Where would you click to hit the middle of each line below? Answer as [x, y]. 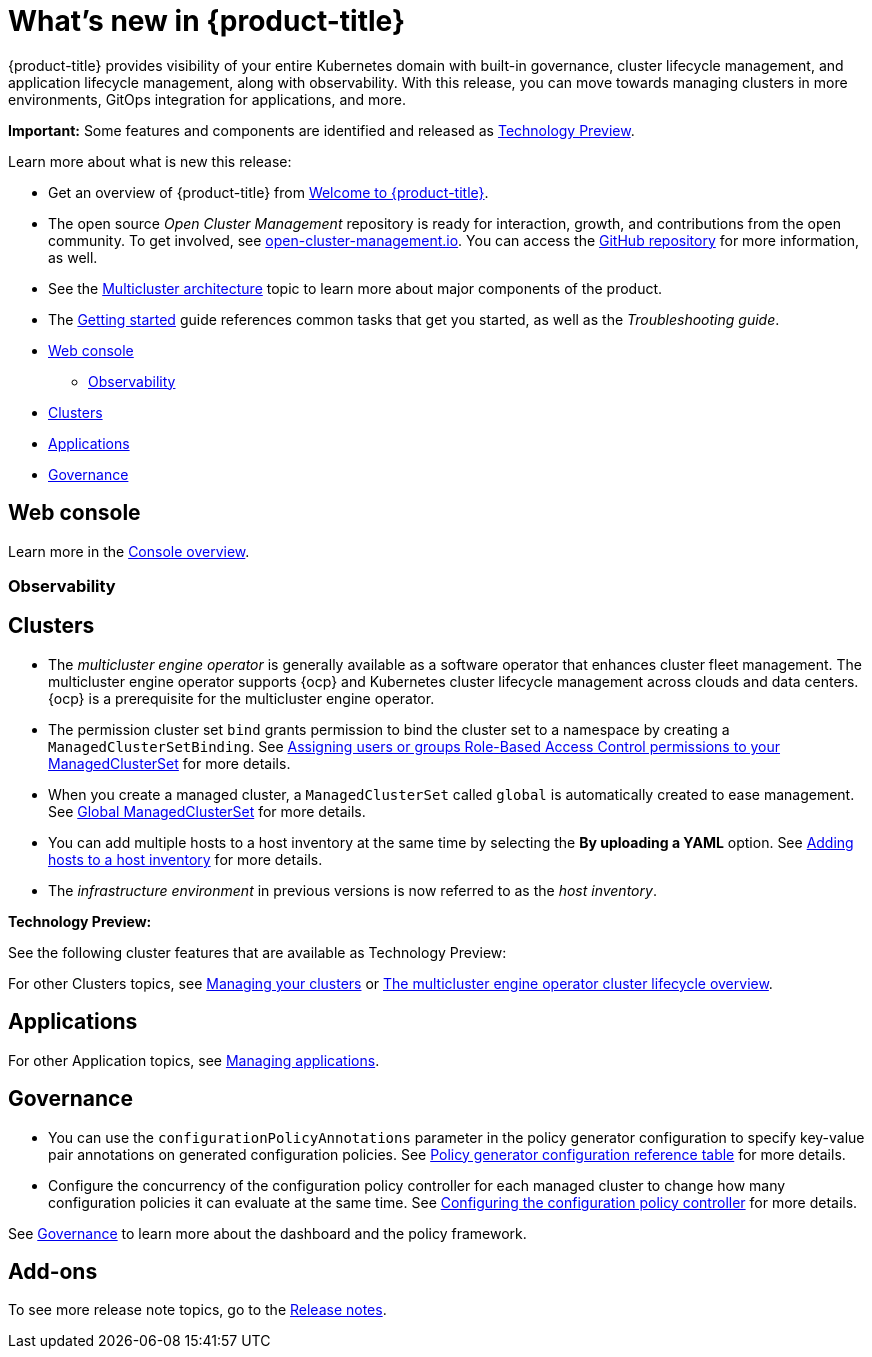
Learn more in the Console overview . [129, 551]
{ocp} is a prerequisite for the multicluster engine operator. [241, 698]
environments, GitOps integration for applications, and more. [207, 99]
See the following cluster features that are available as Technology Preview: [257, 952]
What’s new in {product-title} [207, 21]
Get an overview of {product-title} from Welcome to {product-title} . [268, 192]
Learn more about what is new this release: [150, 161]
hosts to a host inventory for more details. [185, 859]
